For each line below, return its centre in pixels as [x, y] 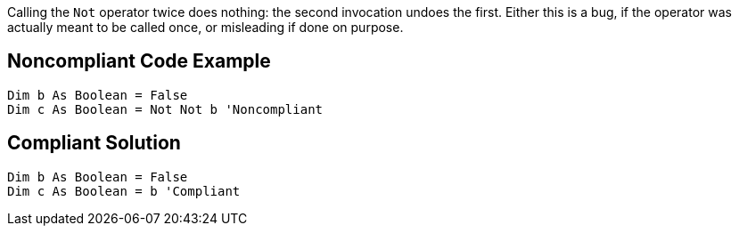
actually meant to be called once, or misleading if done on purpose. [205, 27]
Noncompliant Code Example [139, 61]
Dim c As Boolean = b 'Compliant [124, 191]
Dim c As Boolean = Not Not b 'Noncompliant [165, 109]
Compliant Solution [94, 143]
